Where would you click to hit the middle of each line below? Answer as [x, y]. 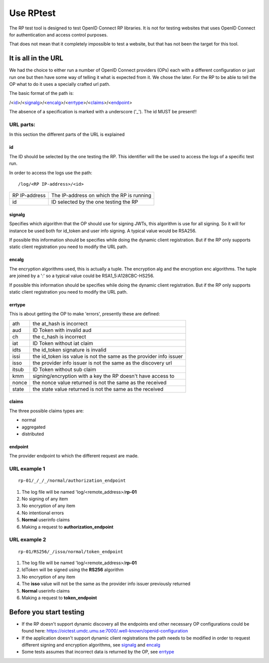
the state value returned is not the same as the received [98, 389]
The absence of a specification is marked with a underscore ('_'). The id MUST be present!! [103, 112]
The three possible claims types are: [47, 411]
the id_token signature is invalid [69, 349]
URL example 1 [27, 469]
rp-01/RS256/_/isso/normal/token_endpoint [71, 551]
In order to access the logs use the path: [51, 173]
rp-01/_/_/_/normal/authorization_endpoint [72, 481]
